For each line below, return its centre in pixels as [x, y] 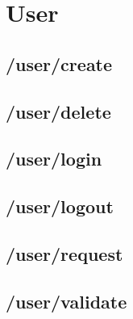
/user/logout [60, 206]
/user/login [54, 159]
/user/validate [66, 301]
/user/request [64, 253]
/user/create [59, 63]
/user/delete [58, 111]
